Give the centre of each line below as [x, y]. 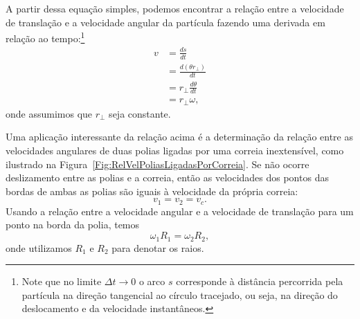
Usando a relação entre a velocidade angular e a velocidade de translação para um [180, 211]
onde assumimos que [49, 113]
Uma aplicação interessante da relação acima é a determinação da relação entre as [179, 137]
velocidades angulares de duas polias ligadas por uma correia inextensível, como [175, 151]
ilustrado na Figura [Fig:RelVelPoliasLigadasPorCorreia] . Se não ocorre [157, 164]
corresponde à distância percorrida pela [260, 281]
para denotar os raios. [158, 247]
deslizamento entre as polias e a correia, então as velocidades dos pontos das [167, 177]
